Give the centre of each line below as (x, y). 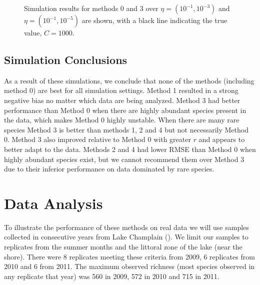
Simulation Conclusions (66, 59)
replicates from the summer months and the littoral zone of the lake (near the (123, 247)
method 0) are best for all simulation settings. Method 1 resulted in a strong (121, 90)
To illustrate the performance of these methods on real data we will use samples (126, 227)
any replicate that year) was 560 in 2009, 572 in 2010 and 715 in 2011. (112, 276)
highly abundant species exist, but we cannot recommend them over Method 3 (124, 159)
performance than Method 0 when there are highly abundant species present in (125, 110)
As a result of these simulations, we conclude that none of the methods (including (129, 80)
